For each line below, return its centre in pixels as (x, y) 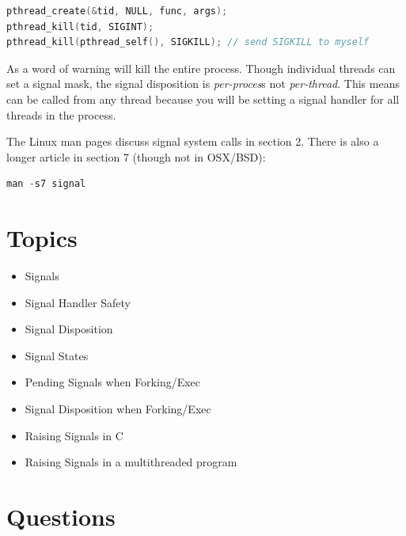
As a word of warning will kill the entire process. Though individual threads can (201, 68)
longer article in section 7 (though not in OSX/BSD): (136, 156)
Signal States (57, 355)
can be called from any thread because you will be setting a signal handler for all (203, 99)
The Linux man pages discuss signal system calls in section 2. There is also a (193, 141)
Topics (42, 238)
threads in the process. (61, 114)
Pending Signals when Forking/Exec (113, 382)
